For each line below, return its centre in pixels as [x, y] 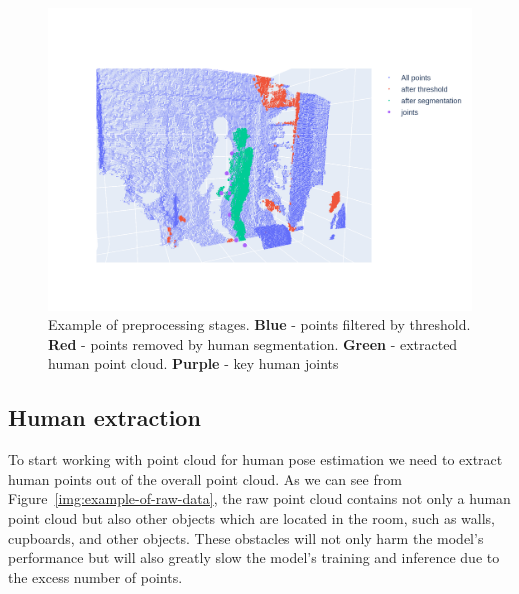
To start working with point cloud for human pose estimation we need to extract [255, 459]
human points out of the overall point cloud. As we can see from [205, 478]
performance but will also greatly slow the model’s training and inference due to [254, 557]
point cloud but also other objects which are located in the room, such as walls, [251, 518]
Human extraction [104, 417]
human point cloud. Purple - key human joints [193, 363]
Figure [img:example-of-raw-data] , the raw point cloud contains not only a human [259, 498]
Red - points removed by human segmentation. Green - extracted [253, 343]
